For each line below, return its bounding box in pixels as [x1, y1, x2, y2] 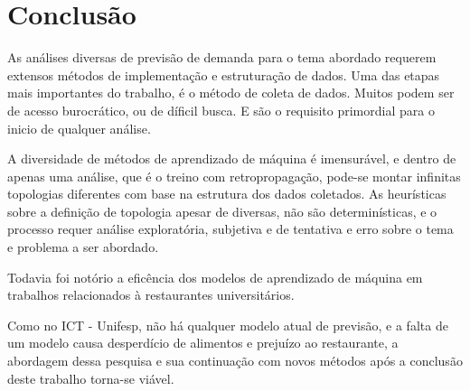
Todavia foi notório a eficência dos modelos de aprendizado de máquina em [7, 267, 423, 286]
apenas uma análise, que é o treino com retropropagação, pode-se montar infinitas [7, 166, 461, 185]
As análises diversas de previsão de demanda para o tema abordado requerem [7, 48, 437, 67]
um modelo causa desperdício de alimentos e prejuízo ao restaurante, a [7, 333, 399, 352]
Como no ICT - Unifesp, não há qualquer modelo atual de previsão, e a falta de [7, 315, 448, 334]
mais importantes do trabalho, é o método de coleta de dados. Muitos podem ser [7, 83, 455, 102]
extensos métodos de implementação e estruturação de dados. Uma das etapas [7, 65, 440, 84]
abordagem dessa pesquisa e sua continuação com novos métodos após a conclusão [7, 351, 463, 370]
